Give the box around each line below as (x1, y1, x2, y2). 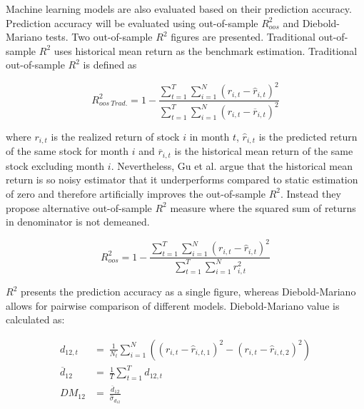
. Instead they (280, 186, 341, 201)
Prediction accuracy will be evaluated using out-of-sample (6, 15, 258, 30)
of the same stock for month (6, 143, 129, 158)
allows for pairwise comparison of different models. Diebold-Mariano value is (6, 298, 340, 313)
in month (189, 128, 230, 143)
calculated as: (6, 312, 65, 327)
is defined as (83, 57, 137, 72)
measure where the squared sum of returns (170, 200, 356, 215)
